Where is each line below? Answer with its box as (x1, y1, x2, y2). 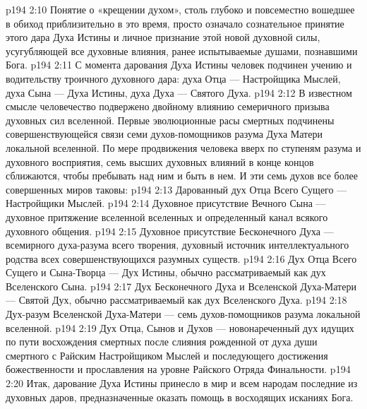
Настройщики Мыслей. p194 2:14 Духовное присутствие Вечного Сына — (6, 196, 326, 211)
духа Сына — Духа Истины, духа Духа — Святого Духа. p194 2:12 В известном (6, 85, 352, 100)
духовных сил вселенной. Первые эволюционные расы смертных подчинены (6, 112, 335, 127)
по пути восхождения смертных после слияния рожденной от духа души (6, 334, 318, 349)
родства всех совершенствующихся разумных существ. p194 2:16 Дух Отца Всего (6, 251, 357, 266)
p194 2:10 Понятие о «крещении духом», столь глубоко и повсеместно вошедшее (6, 2, 355, 16)
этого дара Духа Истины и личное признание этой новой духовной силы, (6, 30, 320, 45)
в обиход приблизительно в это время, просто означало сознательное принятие (6, 16, 344, 30)
